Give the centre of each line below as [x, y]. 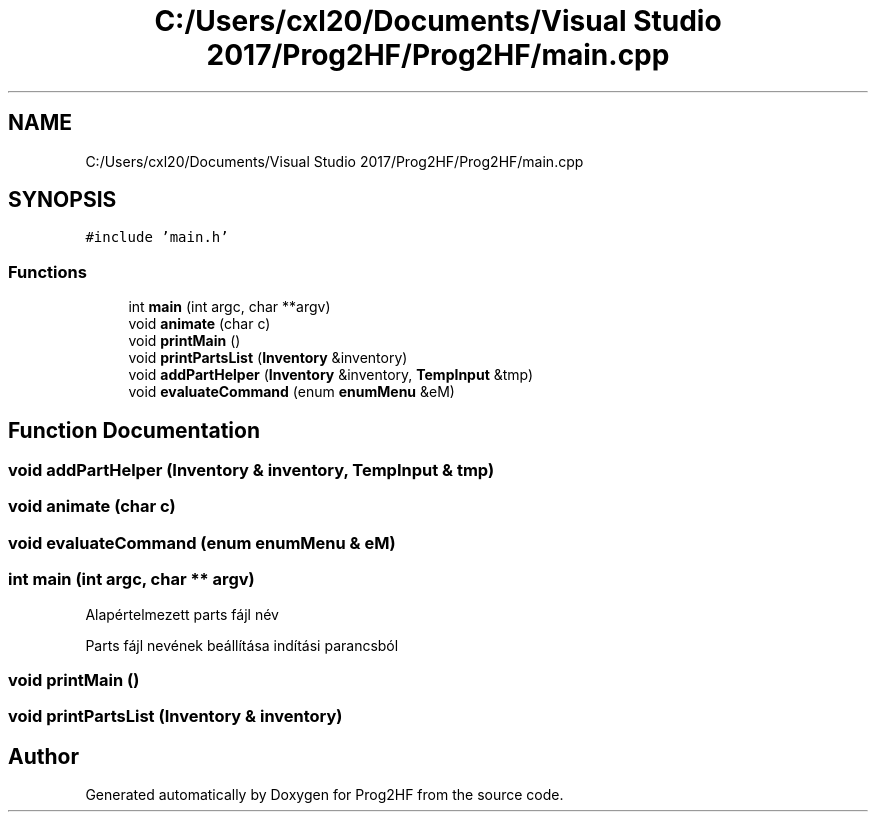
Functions [47, 271]
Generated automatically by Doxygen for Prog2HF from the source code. [324, 795]
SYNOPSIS [62, 200]
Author [43, 756]
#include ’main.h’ [157, 237]
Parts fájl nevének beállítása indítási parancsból [242, 645]
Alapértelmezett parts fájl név [182, 614]
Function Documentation [134, 430]
